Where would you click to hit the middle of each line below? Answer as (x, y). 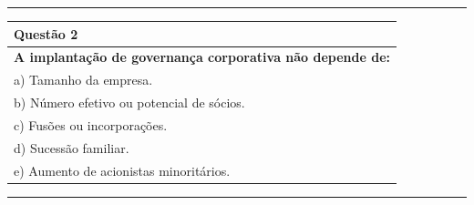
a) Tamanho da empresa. (83, 80)
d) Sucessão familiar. (72, 147)
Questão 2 (46, 33)
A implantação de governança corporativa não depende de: (202, 57)
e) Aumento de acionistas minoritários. (122, 170)
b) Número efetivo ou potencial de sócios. (129, 102)
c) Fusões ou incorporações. (91, 124)
